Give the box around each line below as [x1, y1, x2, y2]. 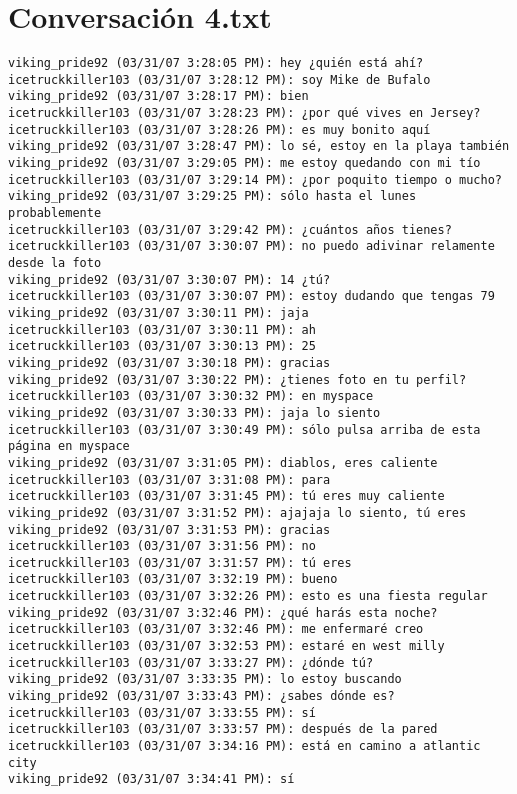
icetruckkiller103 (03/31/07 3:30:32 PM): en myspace [8, 389, 374, 404]
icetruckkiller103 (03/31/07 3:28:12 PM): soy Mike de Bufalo [8, 72, 431, 87]
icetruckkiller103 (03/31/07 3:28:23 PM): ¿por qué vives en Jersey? [8, 106, 481, 121]
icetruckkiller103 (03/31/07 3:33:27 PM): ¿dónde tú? [8, 655, 374, 670]
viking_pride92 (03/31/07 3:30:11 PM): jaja [8, 305, 309, 320]
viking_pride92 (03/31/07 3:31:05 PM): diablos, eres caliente [8, 455, 438, 470]
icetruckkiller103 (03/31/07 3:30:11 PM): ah [8, 322, 316, 337]
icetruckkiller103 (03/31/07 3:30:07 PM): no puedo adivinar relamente [8, 239, 495, 254]
